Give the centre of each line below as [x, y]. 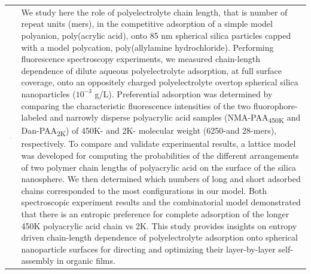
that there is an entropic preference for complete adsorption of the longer [155, 213]
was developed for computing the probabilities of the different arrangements [160, 155]
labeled [34, 117]
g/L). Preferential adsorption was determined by [184, 93]
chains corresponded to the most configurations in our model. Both [144, 190]
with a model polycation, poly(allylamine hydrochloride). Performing [147, 47]
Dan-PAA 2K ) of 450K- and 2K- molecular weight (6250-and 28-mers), [149, 131]
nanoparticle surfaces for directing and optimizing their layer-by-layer [148, 249]
